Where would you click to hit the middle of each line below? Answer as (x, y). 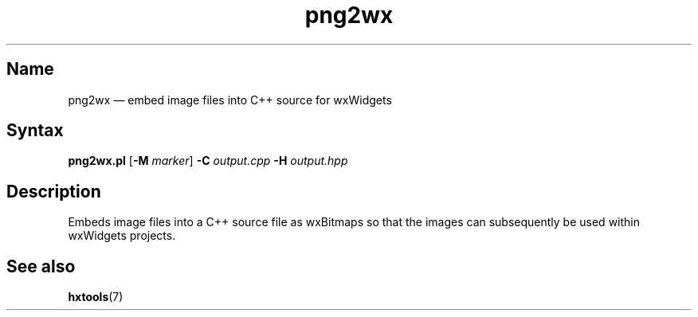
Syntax (35, 131)
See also (41, 266)
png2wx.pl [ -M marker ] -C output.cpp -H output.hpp (208, 161)
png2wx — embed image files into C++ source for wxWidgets (230, 100)
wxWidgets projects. (122, 236)
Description (54, 191)
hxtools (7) (96, 297)
